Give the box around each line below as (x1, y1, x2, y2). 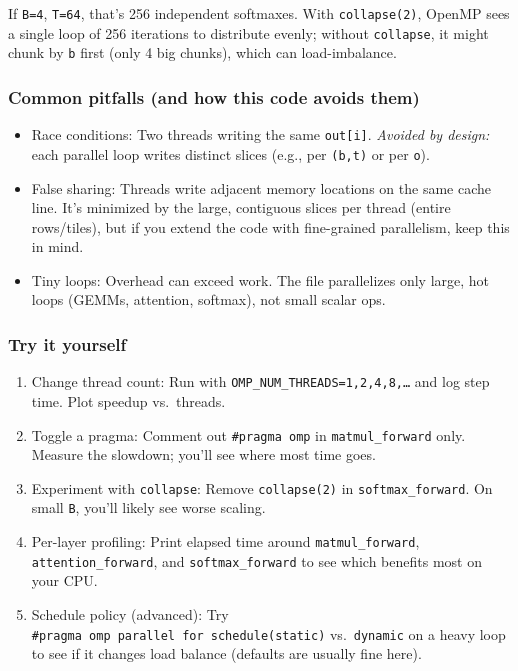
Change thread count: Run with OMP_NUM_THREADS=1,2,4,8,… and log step (31, 371, 490, 392)
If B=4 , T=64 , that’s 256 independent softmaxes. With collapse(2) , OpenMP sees (8, 3, 510, 23)
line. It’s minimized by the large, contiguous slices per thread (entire (31, 197, 451, 218)
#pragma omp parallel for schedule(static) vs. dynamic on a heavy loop (31, 623, 506, 644)
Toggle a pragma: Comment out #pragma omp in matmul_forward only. (31, 424, 466, 445)
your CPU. (31, 570, 98, 591)
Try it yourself (8, 331, 127, 356)
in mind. (31, 236, 84, 257)
